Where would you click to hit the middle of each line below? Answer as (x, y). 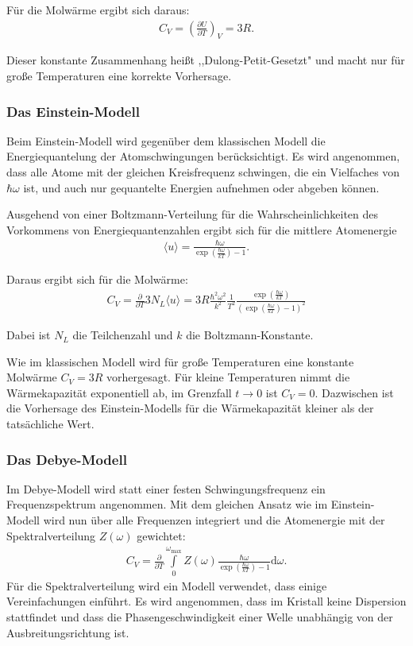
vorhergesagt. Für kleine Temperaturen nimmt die (228, 377)
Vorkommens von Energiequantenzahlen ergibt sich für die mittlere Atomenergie (202, 229)
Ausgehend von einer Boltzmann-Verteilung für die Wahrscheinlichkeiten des (193, 214)
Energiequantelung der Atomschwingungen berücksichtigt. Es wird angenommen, (203, 156)
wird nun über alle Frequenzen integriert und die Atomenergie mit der (214, 520)
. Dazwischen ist (354, 392)
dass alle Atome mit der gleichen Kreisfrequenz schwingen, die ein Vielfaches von (203, 172)
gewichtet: (161, 535)
